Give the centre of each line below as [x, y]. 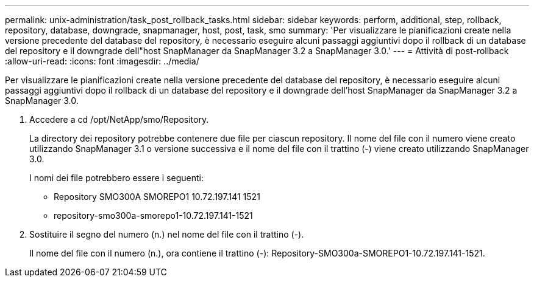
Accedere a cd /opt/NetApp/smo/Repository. [119, 119]
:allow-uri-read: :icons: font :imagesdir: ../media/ [102, 61]
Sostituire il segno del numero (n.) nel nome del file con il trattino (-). [167, 234]
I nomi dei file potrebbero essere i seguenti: [116, 178]
